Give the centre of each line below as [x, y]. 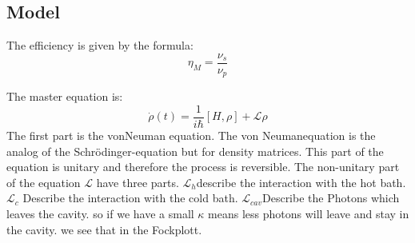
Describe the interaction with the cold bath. [130, 198]
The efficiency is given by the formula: [100, 45]
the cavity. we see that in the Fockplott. [104, 229]
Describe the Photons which [331, 198]
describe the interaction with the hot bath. [301, 182]
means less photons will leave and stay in [309, 213]
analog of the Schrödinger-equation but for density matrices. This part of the [195, 151]
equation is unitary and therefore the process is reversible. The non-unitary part [203, 167]
